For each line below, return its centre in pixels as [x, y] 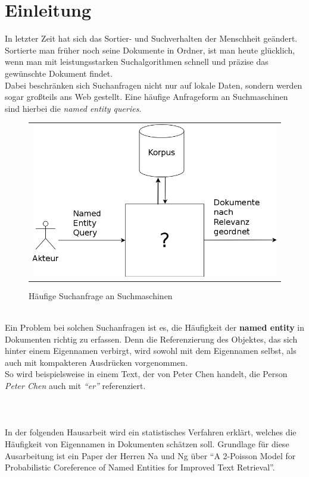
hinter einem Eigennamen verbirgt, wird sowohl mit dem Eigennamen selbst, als [151, 351]
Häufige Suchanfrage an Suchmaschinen [101, 295]
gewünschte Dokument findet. [59, 73]
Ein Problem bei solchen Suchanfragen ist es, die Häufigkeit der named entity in [155, 327]
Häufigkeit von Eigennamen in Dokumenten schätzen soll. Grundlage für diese [147, 443]
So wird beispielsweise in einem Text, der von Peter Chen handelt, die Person [146, 374]
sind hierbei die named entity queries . [73, 108]
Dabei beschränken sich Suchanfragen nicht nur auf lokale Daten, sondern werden [154, 85]
